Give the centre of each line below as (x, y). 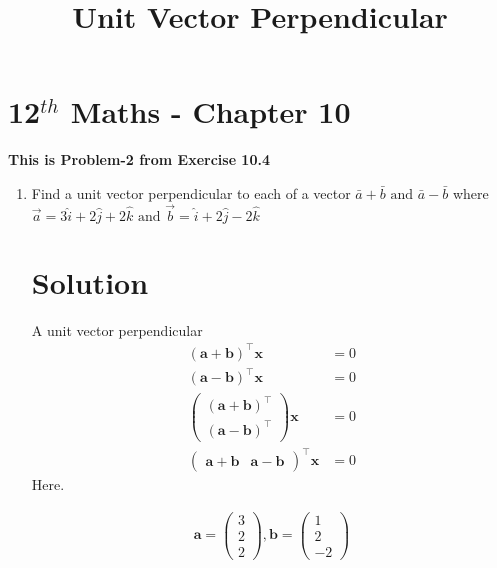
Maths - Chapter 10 (210, 111)
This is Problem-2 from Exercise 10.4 (139, 159)
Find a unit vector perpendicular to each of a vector (191, 192)
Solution (90, 281)
